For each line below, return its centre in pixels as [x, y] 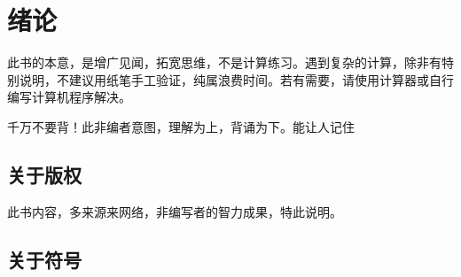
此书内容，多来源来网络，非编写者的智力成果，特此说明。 [175, 211]
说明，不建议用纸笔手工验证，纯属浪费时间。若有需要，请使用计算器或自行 [236, 79]
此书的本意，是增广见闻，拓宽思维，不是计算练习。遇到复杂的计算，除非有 [224, 62]
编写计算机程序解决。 [69, 97]
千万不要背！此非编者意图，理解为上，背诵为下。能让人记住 [181, 126]
